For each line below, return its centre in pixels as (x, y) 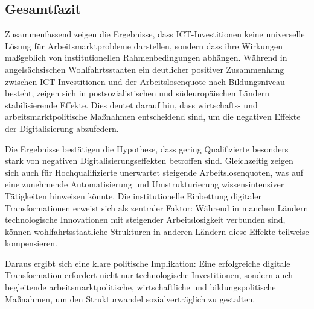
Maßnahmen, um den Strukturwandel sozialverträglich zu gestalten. (130, 298)
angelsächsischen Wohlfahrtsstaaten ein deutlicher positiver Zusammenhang (145, 69)
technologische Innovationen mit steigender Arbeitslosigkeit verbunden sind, (145, 220)
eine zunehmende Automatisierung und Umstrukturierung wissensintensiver (145, 184)
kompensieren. (31, 243)
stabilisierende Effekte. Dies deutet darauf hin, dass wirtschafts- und (131, 105)
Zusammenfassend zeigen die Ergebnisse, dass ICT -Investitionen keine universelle (155, 34)
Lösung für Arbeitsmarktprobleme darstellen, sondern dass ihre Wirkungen (144, 45)
